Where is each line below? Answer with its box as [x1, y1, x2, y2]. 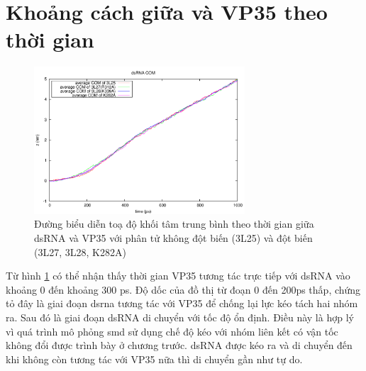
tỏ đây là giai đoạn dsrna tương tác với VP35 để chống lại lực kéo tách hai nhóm [6, 296, 358, 311]
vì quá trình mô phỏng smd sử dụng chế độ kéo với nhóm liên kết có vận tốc [6, 323, 338, 338]
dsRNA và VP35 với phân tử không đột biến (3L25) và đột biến [34, 231, 313, 245]
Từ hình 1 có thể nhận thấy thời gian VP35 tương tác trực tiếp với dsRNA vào [6, 268, 350, 283]
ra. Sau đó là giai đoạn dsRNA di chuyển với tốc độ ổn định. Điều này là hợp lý [6, 309, 354, 324]
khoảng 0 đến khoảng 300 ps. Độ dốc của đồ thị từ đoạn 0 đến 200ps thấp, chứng [6, 282, 361, 297]
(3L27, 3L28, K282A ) [34, 244, 126, 259]
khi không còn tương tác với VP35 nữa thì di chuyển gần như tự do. [6, 351, 303, 366]
